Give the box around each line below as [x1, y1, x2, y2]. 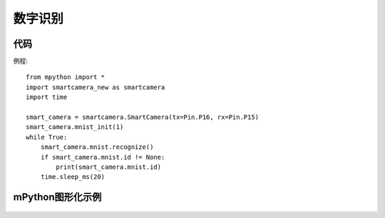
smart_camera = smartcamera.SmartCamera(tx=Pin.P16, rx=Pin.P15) [26, 113, 260, 121]
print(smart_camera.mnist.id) [56, 162, 162, 171]
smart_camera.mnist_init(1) [26, 123, 124, 131]
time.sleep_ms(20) [40, 173, 106, 181]
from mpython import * [26, 73, 106, 81]
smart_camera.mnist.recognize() [40, 143, 154, 151]
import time [26, 93, 68, 101]
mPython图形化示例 [13, 191, 102, 203]
